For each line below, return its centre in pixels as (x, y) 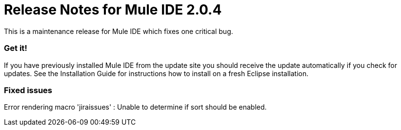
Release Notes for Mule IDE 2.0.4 (113, 10)
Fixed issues (28, 90)
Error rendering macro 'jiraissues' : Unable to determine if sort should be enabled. (135, 107)
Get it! (16, 48)
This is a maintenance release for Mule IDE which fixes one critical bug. (119, 31)
